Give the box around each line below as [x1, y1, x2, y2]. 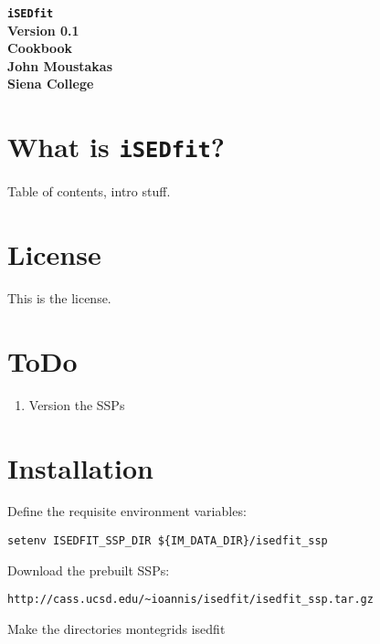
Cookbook [7, 38, 73, 58]
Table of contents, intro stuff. [7, 182, 171, 201]
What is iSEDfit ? [7, 128, 225, 165]
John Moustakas [7, 56, 113, 75]
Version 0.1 [7, 20, 79, 39]
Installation [7, 449, 153, 486]
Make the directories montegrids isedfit [7, 618, 226, 638]
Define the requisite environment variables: [7, 501, 247, 521]
